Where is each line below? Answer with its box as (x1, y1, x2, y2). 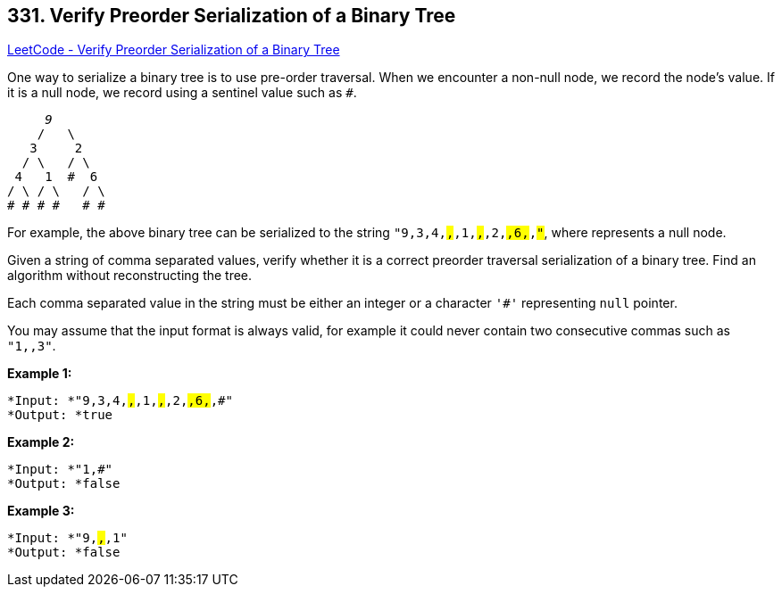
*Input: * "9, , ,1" (7, 531, 128, 546)
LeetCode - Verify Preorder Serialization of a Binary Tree (7, 42, 340, 58)
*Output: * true (7, 408, 113, 423)
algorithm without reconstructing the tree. (7, 268, 253, 284)
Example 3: (7, 503, 75, 519)
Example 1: (7, 366, 72, 382)
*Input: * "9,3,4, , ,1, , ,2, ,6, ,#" (7, 393, 233, 408)
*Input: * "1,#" (7, 462, 113, 477)
